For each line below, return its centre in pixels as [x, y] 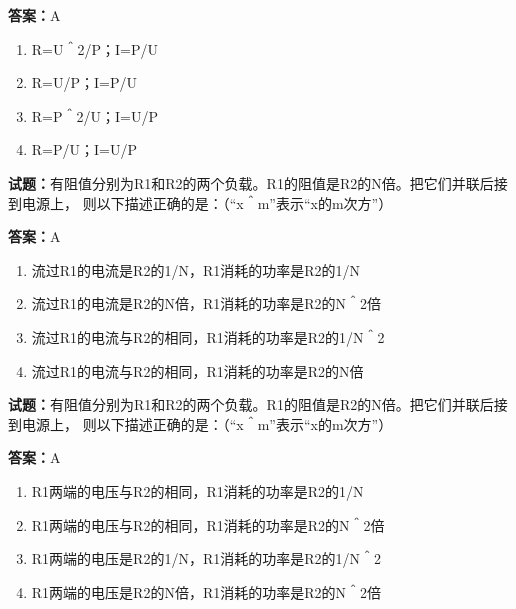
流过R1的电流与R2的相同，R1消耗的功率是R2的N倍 [197, 370]
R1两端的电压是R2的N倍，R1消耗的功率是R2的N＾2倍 [206, 591]
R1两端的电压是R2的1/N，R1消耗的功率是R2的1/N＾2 [206, 558]
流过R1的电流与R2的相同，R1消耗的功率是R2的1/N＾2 [208, 336]
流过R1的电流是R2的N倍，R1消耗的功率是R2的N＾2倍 [206, 303]
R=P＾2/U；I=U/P [95, 115]
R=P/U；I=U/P [84, 149]
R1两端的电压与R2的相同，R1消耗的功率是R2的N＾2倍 [208, 524]
